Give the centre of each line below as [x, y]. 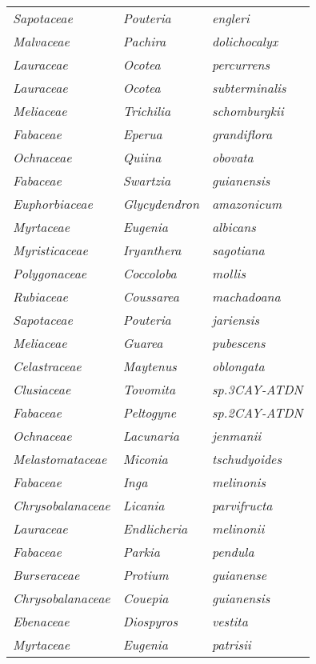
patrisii [231, 644]
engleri [230, 18]
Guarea [143, 343]
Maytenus [150, 366]
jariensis [235, 320]
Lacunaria [151, 436]
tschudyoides [246, 459]
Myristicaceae [50, 250]
